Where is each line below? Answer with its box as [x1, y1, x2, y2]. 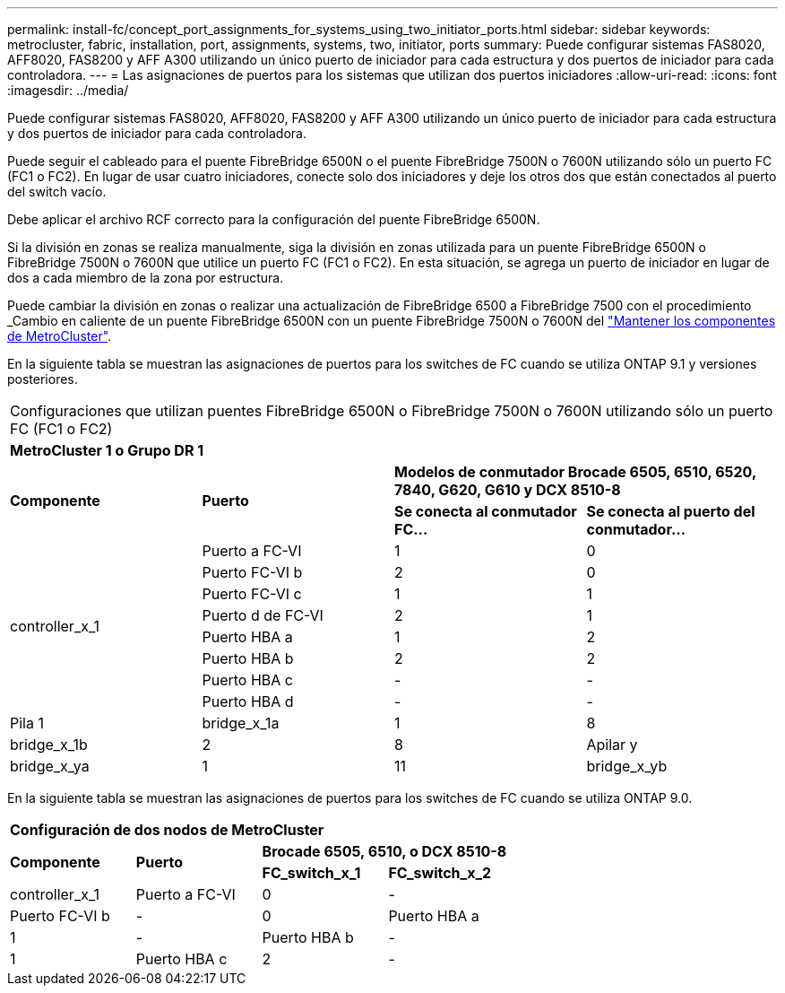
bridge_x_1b [10, 736, 88, 753]
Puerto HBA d [202, 692, 294, 710]
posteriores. [7, 371, 78, 387]
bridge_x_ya [10, 757, 90, 775]
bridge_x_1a [202, 714, 280, 732]
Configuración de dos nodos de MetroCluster [10, 821, 324, 839]
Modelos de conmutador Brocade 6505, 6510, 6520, [394, 463, 756, 481]
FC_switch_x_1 [262, 864, 361, 882]
